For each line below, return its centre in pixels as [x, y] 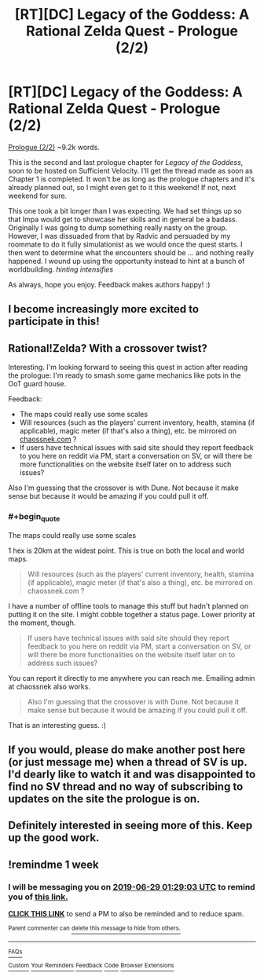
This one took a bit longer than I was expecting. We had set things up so [125, 210]
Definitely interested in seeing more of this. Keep [130, 826]
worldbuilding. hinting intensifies [61, 269]
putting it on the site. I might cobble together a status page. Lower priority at [132, 614]
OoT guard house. [37, 384]
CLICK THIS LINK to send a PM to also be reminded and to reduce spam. [126, 914]
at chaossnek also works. [49, 686]
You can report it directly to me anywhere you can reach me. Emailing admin [132, 678]
